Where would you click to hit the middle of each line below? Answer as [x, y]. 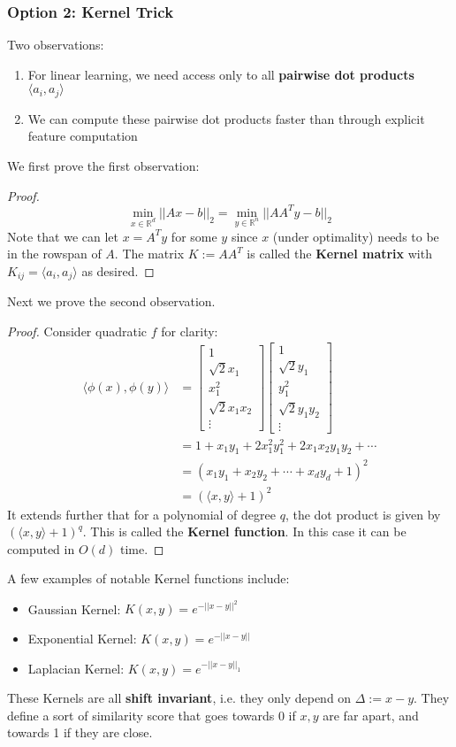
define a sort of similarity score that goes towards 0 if [152, 715]
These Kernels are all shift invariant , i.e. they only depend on [179, 698]
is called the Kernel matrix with [339, 254]
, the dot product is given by [363, 514]
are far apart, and [371, 715]
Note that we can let [63, 236]
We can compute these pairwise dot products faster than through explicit [226, 118]
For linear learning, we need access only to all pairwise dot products [221, 74]
